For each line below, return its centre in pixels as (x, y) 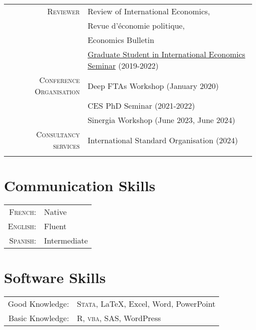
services (66, 145)
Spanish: (23, 241)
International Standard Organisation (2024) (163, 140)
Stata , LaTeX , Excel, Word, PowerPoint (146, 304)
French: (23, 212)
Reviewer (64, 11)
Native (55, 212)
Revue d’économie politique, (136, 25)
